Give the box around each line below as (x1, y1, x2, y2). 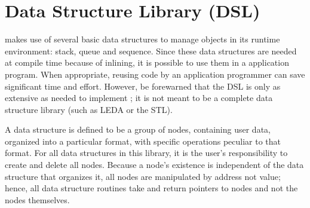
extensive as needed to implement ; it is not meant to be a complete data (5, 91, 273, 104)
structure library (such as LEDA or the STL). (5, 103, 173, 115)
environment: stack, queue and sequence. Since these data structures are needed (5, 44, 297, 57)
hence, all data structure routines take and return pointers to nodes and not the (5, 182, 298, 194)
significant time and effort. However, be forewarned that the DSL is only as (5, 79, 281, 92)
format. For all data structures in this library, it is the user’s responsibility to (5, 146, 288, 159)
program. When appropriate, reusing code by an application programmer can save (5, 68, 305, 80)
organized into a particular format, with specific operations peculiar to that (5, 134, 281, 147)
